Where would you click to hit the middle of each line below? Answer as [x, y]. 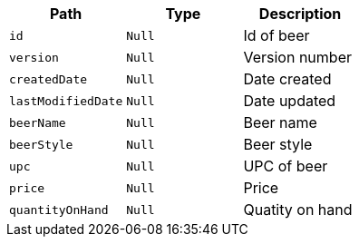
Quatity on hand [298, 210]
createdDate [49, 79]
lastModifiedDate [66, 101]
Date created [287, 79]
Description [300, 14]
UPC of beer [286, 166]
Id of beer [277, 35]
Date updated [290, 101]
